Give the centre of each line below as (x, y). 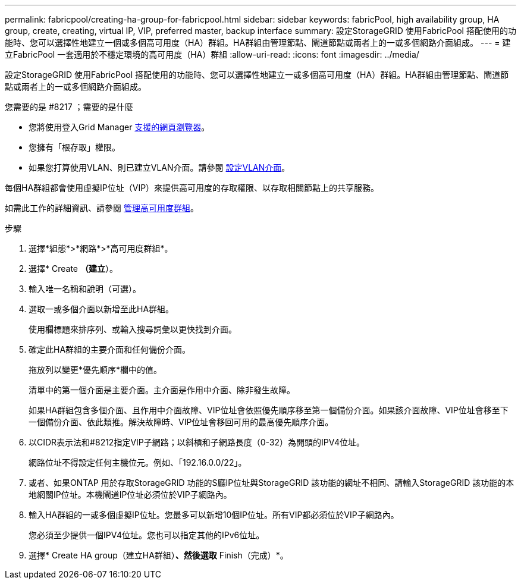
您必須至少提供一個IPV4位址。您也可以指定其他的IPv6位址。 (147, 535)
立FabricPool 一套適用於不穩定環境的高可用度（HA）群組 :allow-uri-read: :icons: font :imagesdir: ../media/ (212, 54)
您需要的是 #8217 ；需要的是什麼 (69, 107)
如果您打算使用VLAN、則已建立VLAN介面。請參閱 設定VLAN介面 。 (159, 167)
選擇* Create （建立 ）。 (73, 269)
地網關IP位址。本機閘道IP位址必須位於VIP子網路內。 (130, 494)
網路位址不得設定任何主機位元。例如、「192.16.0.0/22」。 (138, 462)
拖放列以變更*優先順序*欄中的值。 (95, 370)
